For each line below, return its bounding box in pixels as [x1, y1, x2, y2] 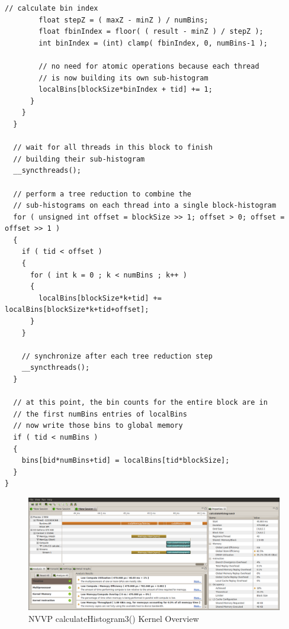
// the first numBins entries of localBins [13, 409, 187, 418]
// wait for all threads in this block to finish [13, 143, 213, 152]
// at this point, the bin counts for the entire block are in [13, 398, 268, 407]
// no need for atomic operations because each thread [38, 62, 259, 70]
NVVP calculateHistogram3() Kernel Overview [28, 612, 199, 624]
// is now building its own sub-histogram [38, 73, 208, 82]
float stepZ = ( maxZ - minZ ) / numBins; [38, 15, 208, 24]
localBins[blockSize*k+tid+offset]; [5, 305, 149, 314]
